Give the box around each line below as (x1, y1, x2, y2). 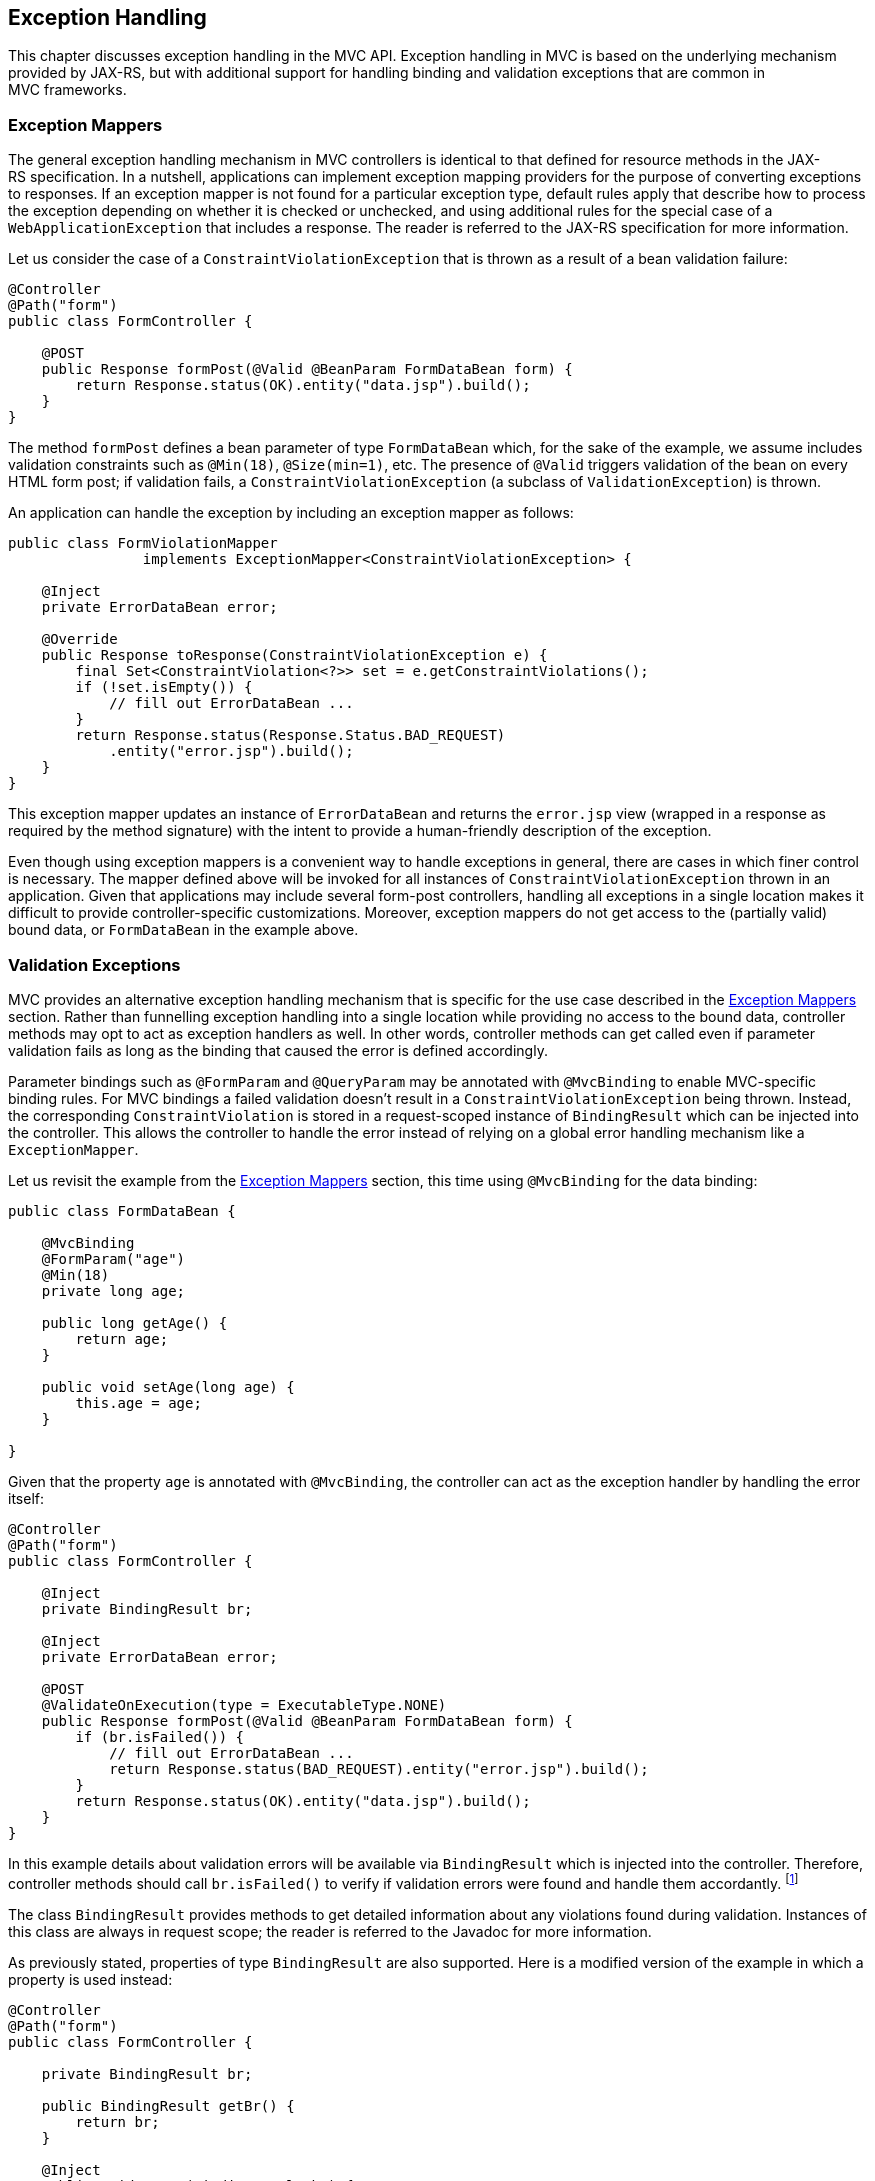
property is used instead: (8, 1970, 173, 1988)
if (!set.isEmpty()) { (75, 679, 253, 696)
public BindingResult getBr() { (41, 2097, 295, 2114)
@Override (41, 631, 118, 648)
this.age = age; (75, 1394, 202, 1411)
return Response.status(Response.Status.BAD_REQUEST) (75, 727, 506, 744)
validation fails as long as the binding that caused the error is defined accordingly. (8, 1041, 548, 1059)
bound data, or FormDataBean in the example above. (8, 921, 359, 939)
